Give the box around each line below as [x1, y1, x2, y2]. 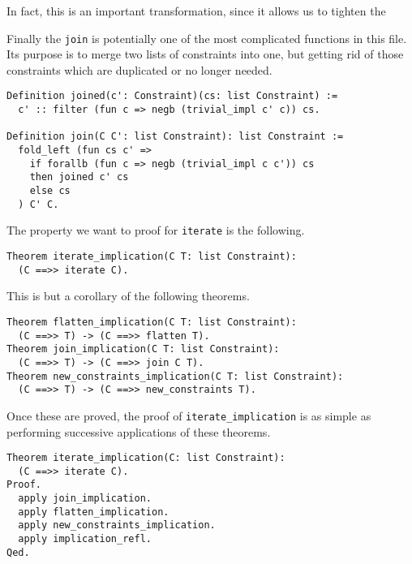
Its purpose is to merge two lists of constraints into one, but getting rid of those [6, 45, 404, 62]
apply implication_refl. [18, 533, 152, 545]
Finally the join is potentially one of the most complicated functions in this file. [6, 29, 407, 46]
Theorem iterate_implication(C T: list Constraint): [6, 251, 297, 262]
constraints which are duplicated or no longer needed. [6, 61, 273, 78]
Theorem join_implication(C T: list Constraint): [6, 343, 280, 355]
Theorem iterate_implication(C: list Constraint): [6, 452, 285, 464]
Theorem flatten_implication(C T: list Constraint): [6, 316, 297, 328]
